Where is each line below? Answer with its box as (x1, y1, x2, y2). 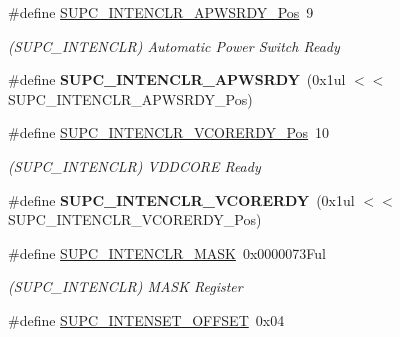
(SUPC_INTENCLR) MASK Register (8, 276, 243, 297)
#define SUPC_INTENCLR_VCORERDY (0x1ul (8, 189, 355, 210)
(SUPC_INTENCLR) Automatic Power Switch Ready (8, 35, 340, 56)
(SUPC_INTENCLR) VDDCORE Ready (8, 155, 261, 176)
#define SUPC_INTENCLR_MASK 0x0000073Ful (8, 242, 326, 263)
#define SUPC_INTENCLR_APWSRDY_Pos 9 (8, 2, 314, 22)
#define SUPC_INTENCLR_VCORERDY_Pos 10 (8, 122, 330, 143)
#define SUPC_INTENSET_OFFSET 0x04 (8, 309, 285, 330)
